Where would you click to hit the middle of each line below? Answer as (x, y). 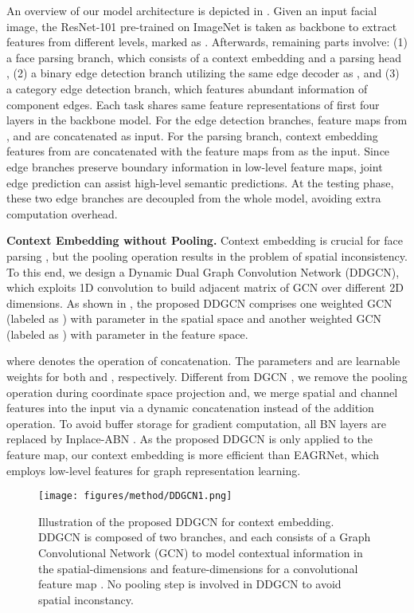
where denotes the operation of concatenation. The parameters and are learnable (203, 361)
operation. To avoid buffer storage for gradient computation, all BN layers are (197, 423)
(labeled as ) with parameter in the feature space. (127, 334)
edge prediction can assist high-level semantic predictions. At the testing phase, (200, 182)
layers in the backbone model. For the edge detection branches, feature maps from (207, 120)
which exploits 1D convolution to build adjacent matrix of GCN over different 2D (205, 287)
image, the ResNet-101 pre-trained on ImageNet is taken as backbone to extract (202, 26)
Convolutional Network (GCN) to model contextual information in (201, 553)
